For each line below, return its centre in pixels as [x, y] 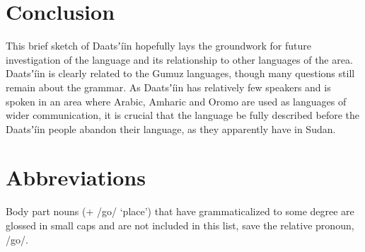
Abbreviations [76, 177]
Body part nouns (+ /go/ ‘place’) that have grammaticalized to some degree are [180, 211]
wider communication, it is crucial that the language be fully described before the [183, 115]
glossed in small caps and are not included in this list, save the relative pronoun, [180, 225]
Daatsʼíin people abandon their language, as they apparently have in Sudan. [171, 128]
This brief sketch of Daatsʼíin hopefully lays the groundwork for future [159, 46]
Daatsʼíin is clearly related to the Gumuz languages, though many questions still [180, 73]
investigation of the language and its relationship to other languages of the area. [179, 59]
